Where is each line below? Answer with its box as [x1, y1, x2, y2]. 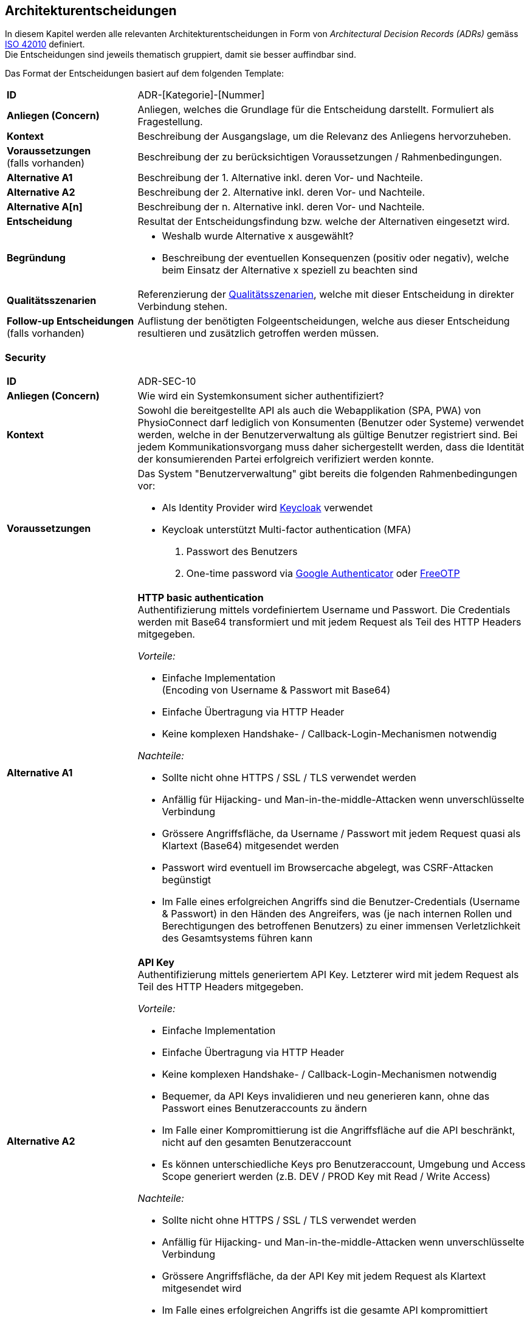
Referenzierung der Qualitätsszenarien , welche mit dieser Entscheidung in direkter [137, 288, 514, 301]
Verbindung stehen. [137, 300, 228, 313]
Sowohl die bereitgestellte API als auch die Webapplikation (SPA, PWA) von [137, 404, 481, 417]
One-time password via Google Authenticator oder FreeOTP [186, 567, 460, 580]
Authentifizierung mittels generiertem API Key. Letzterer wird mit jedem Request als [137, 968, 519, 981]
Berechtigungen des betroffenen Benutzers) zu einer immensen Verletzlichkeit [162, 920, 521, 933]
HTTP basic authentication [137, 592, 264, 604]
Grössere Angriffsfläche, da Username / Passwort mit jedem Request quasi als [162, 827, 521, 840]
